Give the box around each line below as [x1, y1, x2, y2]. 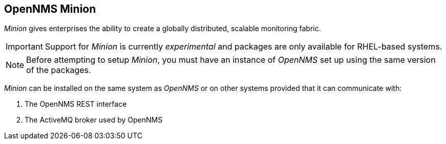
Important [6, 41, 43, 52]
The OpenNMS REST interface [25, 100, 127, 109]
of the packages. [26, 65, 91, 76]
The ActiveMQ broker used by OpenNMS [25, 115, 163, 125]
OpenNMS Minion [4, 3, 96, 15]
